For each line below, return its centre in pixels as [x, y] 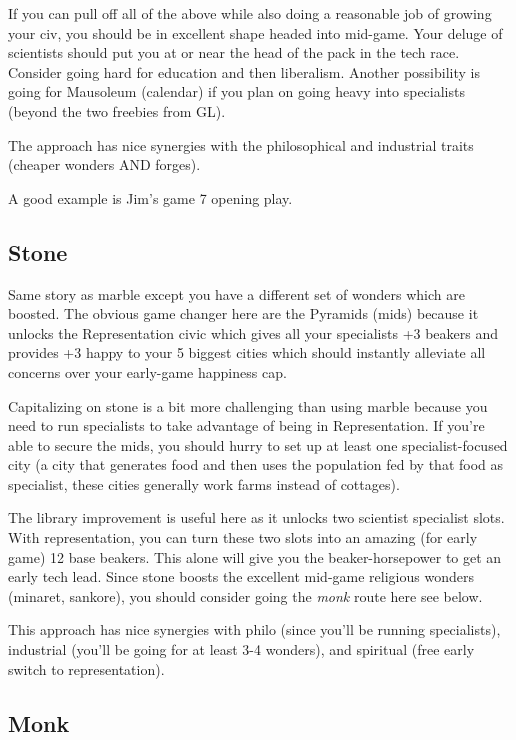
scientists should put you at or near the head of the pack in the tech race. [234, 52]
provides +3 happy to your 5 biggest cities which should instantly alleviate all [247, 352]
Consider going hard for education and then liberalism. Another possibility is [244, 71]
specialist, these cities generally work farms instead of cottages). [204, 483]
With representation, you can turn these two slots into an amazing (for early [243, 537]
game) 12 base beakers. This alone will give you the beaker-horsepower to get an [255, 556]
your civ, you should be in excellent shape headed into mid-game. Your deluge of [255, 32]
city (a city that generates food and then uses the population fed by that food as [256, 464]
